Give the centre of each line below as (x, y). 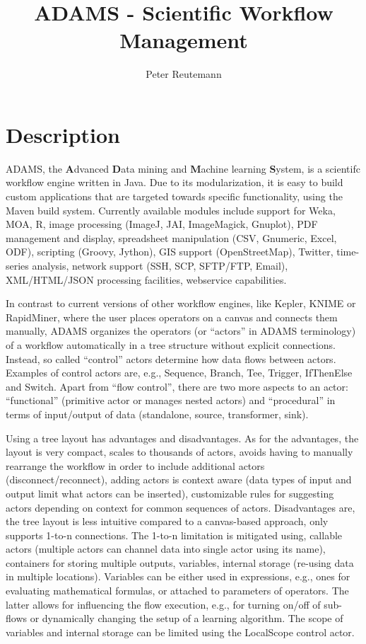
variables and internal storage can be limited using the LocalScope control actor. (180, 632)
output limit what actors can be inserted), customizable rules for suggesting (170, 493)
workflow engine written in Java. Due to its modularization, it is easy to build (175, 182)
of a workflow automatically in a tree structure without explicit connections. (171, 344)
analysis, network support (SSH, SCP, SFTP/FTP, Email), (160, 265)
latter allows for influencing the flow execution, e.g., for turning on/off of (163, 604)
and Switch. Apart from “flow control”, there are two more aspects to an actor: (177, 386)
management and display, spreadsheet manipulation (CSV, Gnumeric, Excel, (171, 237)
